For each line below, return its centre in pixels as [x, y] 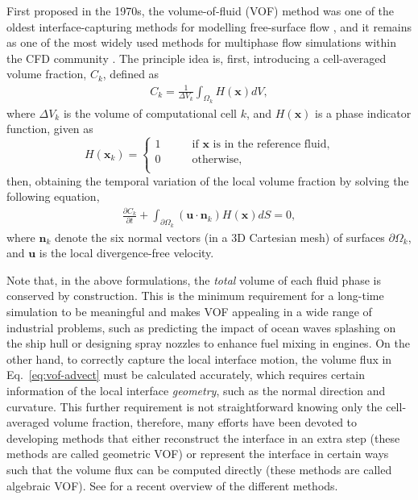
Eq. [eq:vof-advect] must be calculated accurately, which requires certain [186, 375]
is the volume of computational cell [150, 112]
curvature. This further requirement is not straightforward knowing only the [195, 406]
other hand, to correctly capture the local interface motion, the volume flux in [199, 358]
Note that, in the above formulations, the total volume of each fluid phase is [194, 279]
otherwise [215, 160]
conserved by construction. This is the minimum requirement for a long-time [195, 296]
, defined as [131, 74]
